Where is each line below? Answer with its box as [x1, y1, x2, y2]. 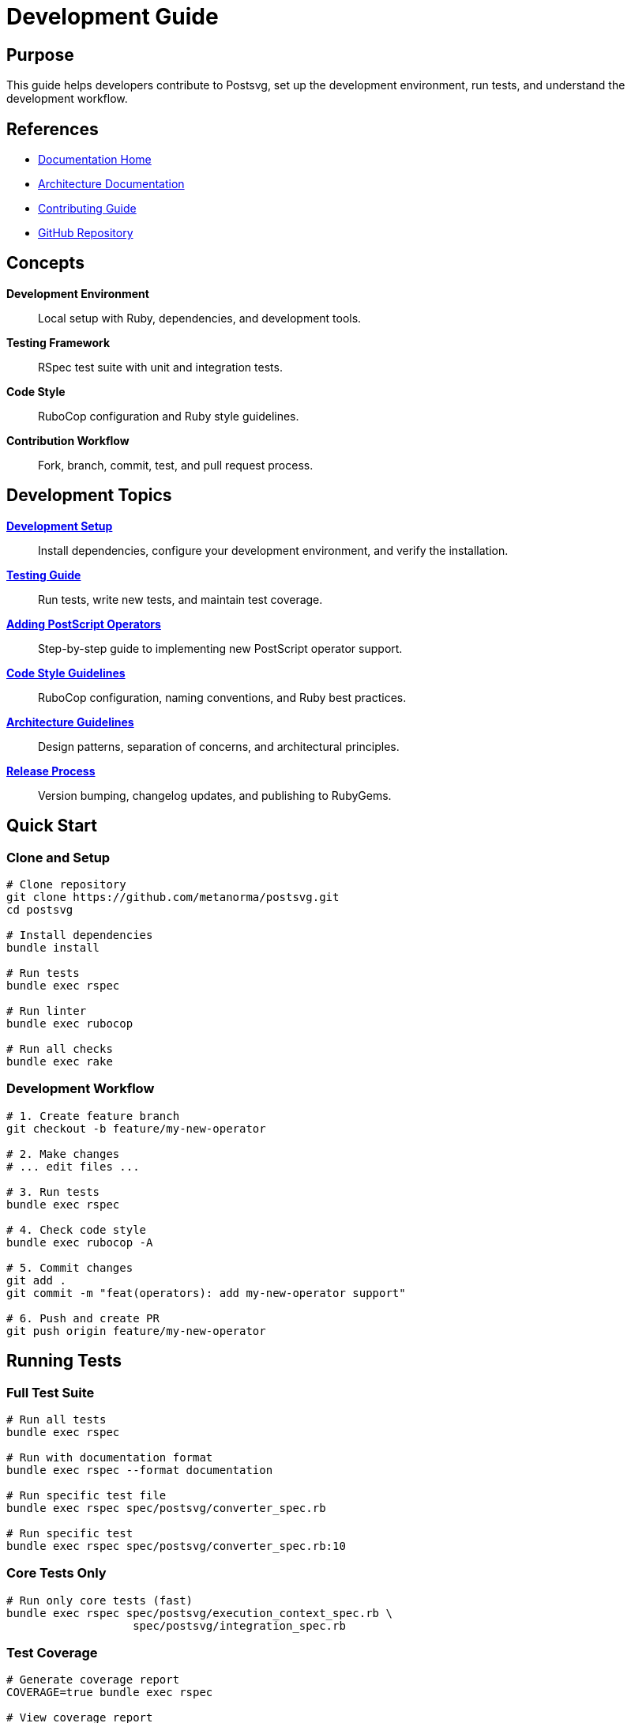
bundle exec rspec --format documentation [6, 1463, 273, 1476]
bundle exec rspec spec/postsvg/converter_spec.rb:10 [6, 1539, 346, 1552]
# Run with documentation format [6, 1450, 213, 1464]
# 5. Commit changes [6, 1261, 133, 1274]
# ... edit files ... [6, 1159, 140, 1173]
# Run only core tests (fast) [6, 1593, 193, 1607]
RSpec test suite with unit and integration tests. [38, 360, 283, 374]
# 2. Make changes [6, 1147, 120, 1160]
